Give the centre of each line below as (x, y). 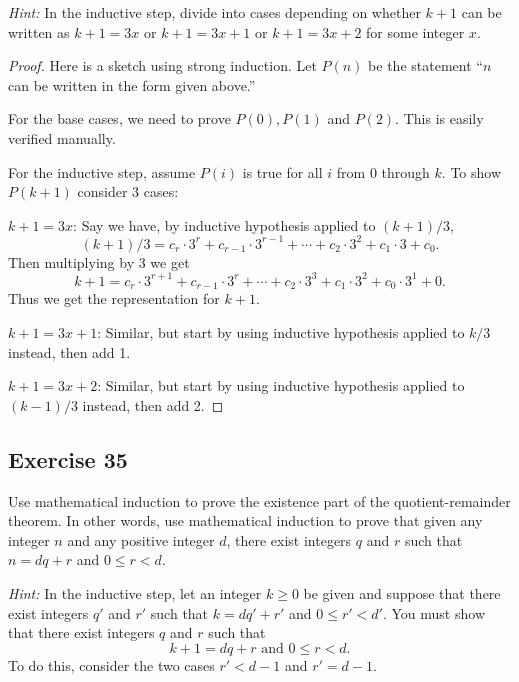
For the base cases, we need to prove (119, 118)
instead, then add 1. (69, 351)
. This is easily (439, 118)
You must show (438, 612)
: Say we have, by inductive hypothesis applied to (224, 224)
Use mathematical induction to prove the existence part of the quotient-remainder (259, 500)
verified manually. (62, 137)
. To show (471, 171)
